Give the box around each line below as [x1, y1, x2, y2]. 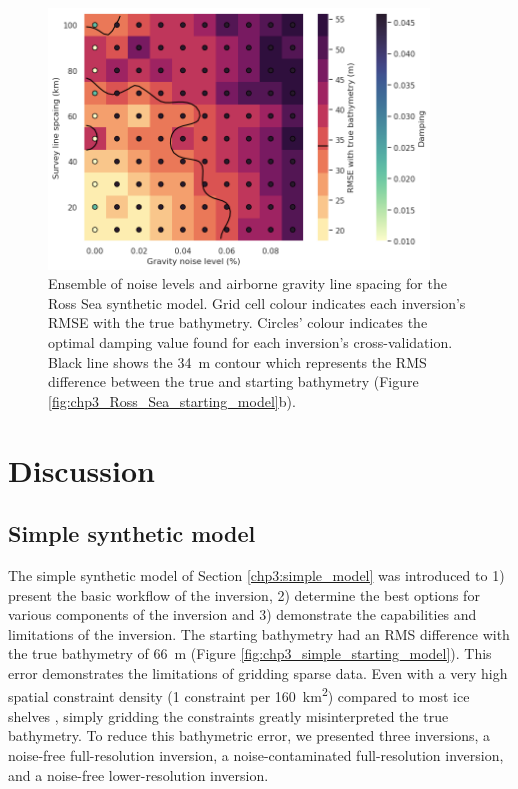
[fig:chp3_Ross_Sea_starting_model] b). [48, 390, 296, 411]
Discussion [8, 449, 155, 490]
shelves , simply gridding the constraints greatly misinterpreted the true [8, 705, 449, 726]
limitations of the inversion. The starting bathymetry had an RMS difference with [8, 623, 510, 644]
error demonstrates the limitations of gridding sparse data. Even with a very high [8, 662, 508, 683]
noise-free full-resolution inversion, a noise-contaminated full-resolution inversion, [8, 744, 504, 765]
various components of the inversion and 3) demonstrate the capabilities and [8, 604, 477, 625]
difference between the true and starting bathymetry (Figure [48, 371, 419, 392]
